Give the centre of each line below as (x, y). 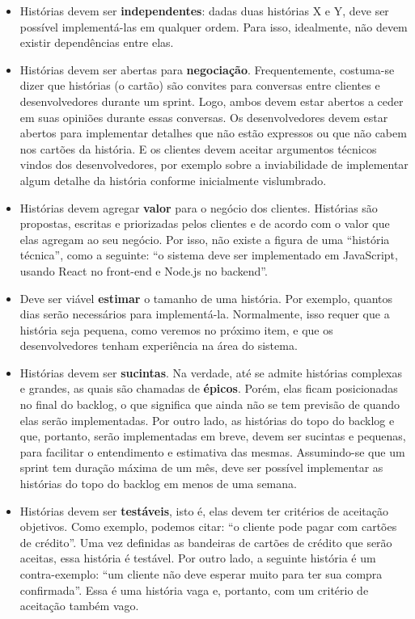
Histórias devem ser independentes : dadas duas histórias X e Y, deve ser (204, 11)
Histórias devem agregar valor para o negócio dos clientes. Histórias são (199, 207)
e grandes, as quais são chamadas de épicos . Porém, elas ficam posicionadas (209, 388)
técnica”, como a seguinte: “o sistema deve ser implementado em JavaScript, (209, 255)
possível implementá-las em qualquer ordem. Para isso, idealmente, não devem (214, 26)
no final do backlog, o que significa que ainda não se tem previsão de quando (210, 404)
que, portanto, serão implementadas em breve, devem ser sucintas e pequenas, (213, 436)
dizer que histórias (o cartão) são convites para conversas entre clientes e (200, 85)
